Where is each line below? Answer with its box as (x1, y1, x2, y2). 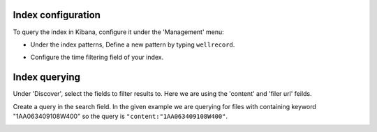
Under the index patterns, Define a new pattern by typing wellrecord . (30, 40, 235, 49)
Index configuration (13, 9, 101, 21)
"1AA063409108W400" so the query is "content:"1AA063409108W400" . (13, 112, 228, 120)
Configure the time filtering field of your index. (30, 53, 164, 62)
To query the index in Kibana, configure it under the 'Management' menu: (13, 28, 225, 36)
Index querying (13, 72, 80, 83)
